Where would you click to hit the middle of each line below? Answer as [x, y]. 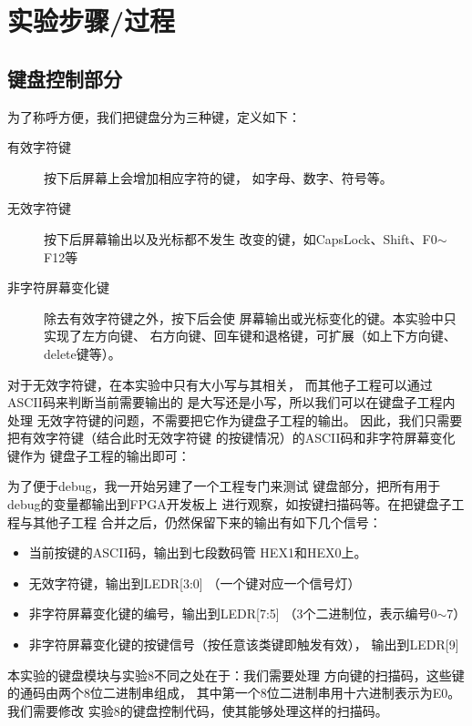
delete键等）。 [82, 353]
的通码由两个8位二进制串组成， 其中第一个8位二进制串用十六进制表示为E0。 [234, 693]
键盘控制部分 [65, 78]
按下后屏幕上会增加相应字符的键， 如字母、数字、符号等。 [218, 177]
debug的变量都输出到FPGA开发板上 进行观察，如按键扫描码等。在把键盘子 [230, 504]
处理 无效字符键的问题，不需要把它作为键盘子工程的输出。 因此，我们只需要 [235, 419]
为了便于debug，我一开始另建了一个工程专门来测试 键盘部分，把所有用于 [224, 486]
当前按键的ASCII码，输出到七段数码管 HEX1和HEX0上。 [198, 552]
